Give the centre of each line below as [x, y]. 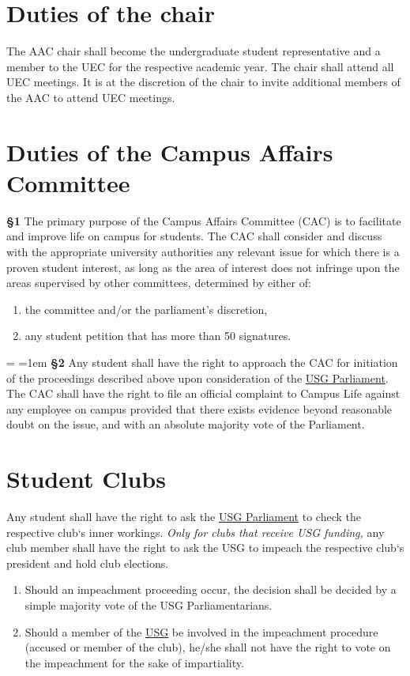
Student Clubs [86, 479]
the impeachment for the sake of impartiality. [134, 662]
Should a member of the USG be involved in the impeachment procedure [201, 631]
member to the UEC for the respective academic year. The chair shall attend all [200, 66]
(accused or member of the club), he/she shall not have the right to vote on [208, 647]
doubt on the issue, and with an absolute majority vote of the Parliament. [186, 424]
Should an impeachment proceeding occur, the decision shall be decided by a [211, 589]
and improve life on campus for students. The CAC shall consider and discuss [194, 236]
